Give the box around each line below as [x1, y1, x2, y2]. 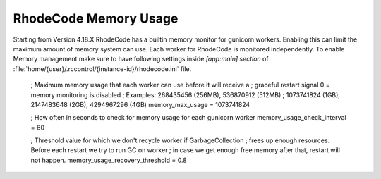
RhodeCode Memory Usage [13, 11, 179, 26]
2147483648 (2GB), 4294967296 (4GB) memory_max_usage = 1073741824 [30, 100, 250, 109]
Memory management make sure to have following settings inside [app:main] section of [13, 55, 269, 63]
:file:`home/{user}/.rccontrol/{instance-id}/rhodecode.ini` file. [13, 64, 192, 73]
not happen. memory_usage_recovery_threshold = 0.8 [30, 156, 187, 164]
